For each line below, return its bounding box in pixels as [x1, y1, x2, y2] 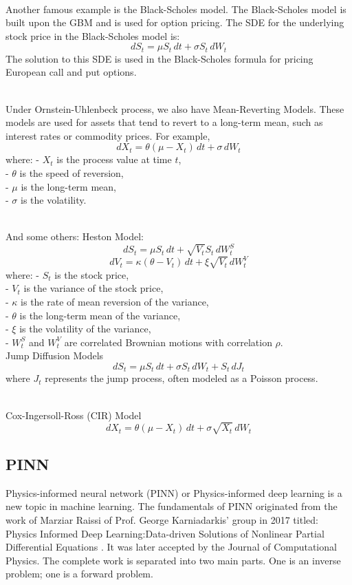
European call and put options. [5, 65, 137, 79]
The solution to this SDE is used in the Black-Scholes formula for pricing [5, 51, 313, 65]
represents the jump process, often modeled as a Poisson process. [45, 371, 318, 385]
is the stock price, [54, 267, 129, 281]
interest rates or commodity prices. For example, [5, 128, 210, 142]
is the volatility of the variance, [19, 321, 151, 336]
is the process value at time [56, 152, 172, 167]
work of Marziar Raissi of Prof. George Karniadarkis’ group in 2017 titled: [5, 513, 318, 527]
